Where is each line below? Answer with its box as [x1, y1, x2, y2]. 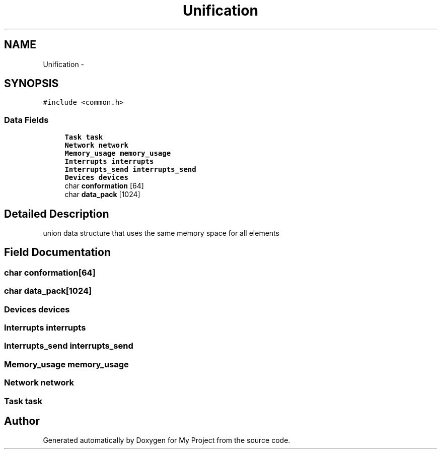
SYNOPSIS [4, 77, 59, 90]
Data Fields [4, 114, 49, 125]
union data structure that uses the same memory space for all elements [43, 229, 279, 238]
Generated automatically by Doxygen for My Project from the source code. [43, 436, 290, 445]
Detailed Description [4, 207, 109, 220]
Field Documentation [4, 246, 111, 259]
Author [4, 414, 40, 427]
